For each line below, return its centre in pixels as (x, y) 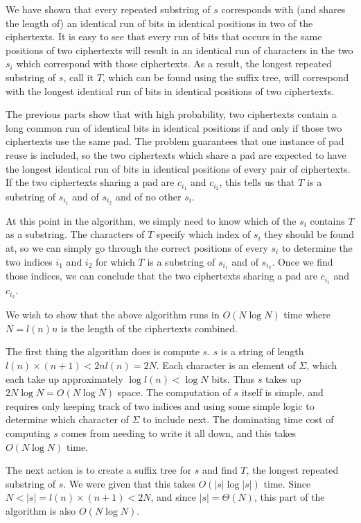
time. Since (287, 483)
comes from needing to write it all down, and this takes (179, 432)
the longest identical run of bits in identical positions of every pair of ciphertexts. (178, 168)
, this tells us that (257, 182)
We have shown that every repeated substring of (108, 9)
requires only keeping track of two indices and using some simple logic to (160, 405)
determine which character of (67, 419)
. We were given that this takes (129, 483)
